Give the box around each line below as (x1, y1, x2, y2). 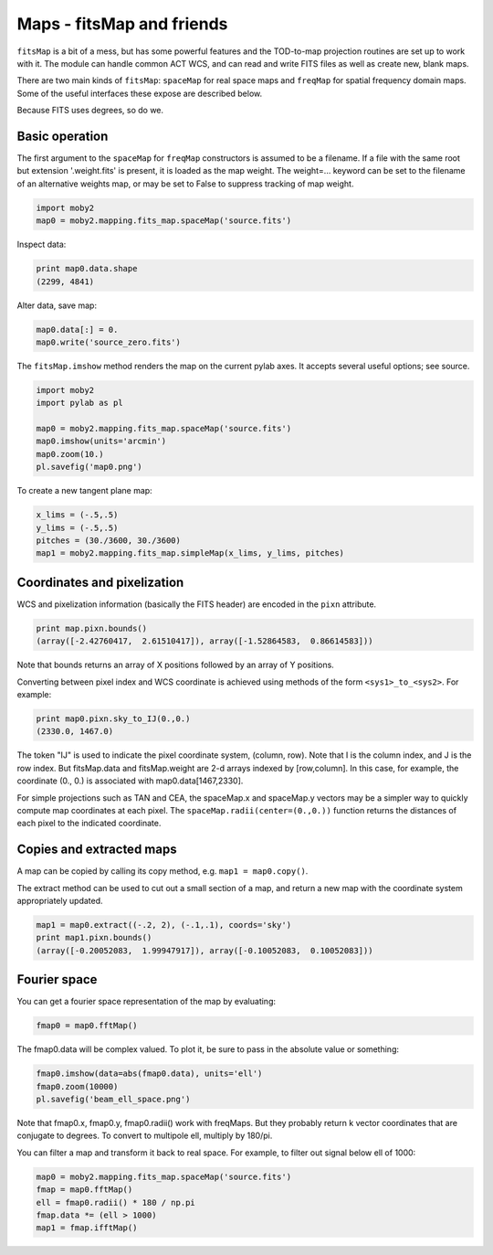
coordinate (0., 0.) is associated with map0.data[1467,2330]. (16, 775, 244, 786)
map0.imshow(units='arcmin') (36, 436, 167, 447)
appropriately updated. (16, 895, 104, 906)
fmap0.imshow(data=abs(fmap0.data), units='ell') (36, 1069, 263, 1079)
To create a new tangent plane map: (16, 485, 152, 496)
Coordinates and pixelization (16, 574, 184, 590)
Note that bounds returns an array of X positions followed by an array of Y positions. (16, 659, 335, 671)
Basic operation (16, 128, 109, 144)
